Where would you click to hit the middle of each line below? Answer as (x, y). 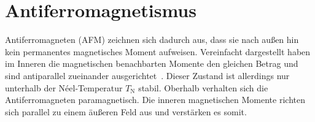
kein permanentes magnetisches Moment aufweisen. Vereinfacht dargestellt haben (158, 51)
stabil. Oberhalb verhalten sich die (203, 87)
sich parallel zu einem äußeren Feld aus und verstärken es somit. (126, 111)
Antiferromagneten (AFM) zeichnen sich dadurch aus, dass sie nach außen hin (152, 40)
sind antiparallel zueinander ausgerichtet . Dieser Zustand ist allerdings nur (147, 75)
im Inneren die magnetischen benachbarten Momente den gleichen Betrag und (152, 63)
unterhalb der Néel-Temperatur (64, 87)
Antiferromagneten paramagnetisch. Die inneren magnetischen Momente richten (155, 100)
